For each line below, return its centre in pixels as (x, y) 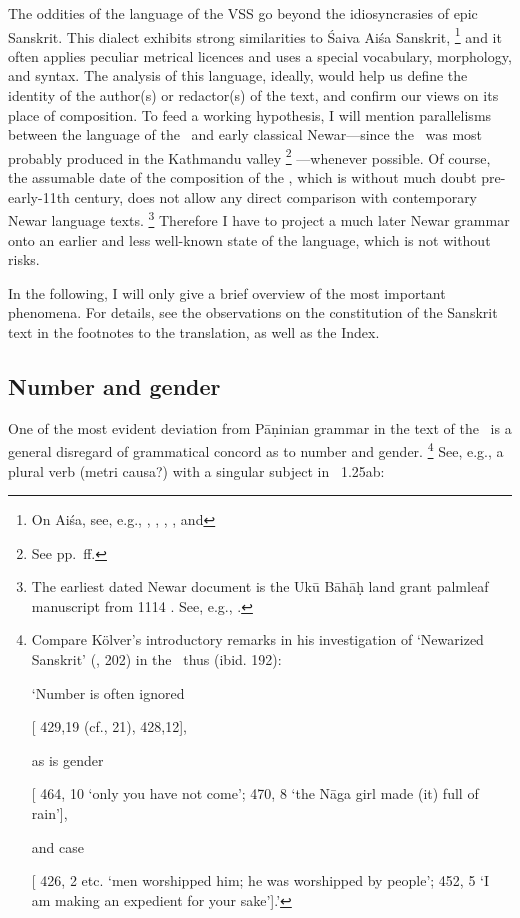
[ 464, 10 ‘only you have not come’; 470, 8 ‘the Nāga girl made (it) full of (255, 793)
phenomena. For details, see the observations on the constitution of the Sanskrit (253, 312)
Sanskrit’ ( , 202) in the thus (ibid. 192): (156, 659)
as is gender (67, 759)
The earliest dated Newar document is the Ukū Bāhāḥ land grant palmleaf (260, 586)
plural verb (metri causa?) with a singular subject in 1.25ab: (196, 470)
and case (57, 846)
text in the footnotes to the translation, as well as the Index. (194, 331)
